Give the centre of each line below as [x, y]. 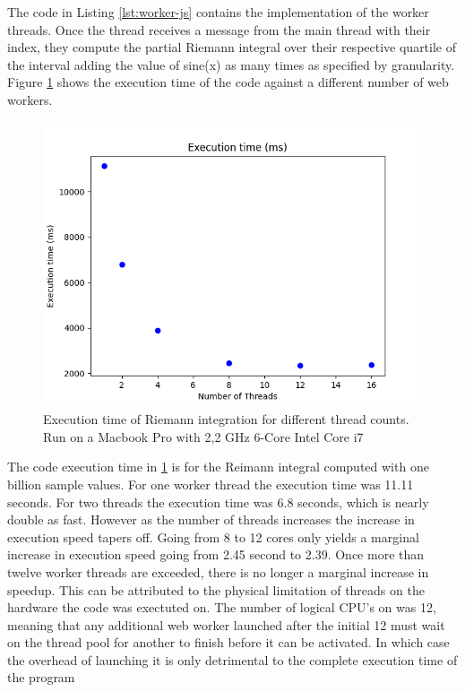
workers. [30, 99]
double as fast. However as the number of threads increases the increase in [211, 519]
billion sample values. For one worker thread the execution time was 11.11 [211, 484]
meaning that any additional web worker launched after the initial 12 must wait [226, 624]
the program [41, 677]
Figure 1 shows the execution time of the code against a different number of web [228, 82]
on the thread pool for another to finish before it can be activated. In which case [228, 642]
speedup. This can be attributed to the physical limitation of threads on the [216, 589]
